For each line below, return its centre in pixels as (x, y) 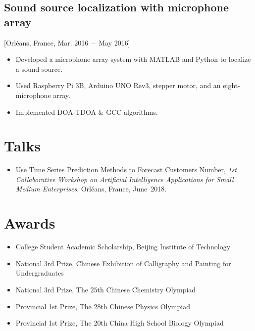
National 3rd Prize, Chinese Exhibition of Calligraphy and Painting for (123, 263)
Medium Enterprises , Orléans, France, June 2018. (91, 189)
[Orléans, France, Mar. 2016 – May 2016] (67, 42)
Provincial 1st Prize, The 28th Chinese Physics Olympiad (103, 306)
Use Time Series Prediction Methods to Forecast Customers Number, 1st (126, 169)
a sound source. (39, 69)
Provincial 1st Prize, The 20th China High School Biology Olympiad (120, 323)
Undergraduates (40, 273)
